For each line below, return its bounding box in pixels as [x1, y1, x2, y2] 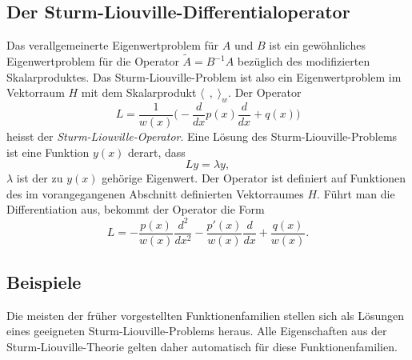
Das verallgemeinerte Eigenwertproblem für [6, 37, 219, 54]
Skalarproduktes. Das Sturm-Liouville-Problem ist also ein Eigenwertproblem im [6, 68, 402, 85]
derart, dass [128, 143, 186, 160]
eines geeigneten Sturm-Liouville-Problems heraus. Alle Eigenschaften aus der [6, 322, 387, 339]
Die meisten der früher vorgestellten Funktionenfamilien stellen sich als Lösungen [6, 306, 405, 323]
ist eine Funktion [6, 143, 90, 160]
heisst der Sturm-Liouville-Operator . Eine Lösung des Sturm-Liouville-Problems [6, 128, 398, 145]
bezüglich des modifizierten [237, 53, 370, 70]
